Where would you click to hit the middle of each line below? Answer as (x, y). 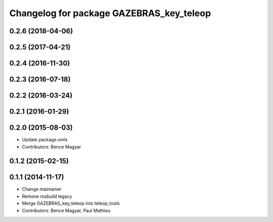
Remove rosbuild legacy (47, 196)
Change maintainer (42, 189)
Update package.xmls (45, 140)
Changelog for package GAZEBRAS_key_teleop (110, 13)
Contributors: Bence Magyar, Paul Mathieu (66, 210)
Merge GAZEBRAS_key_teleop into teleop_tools (71, 203)
